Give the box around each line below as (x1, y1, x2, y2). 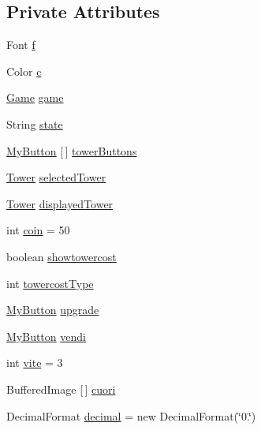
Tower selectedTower (6, 169, 106, 185)
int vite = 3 (6, 354, 63, 371)
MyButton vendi (6, 327, 86, 344)
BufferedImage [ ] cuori (6, 380, 116, 397)
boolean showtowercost (6, 248, 117, 264)
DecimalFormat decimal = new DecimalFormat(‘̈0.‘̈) (6, 407, 256, 424)
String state (6, 115, 63, 132)
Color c (6, 62, 42, 79)
